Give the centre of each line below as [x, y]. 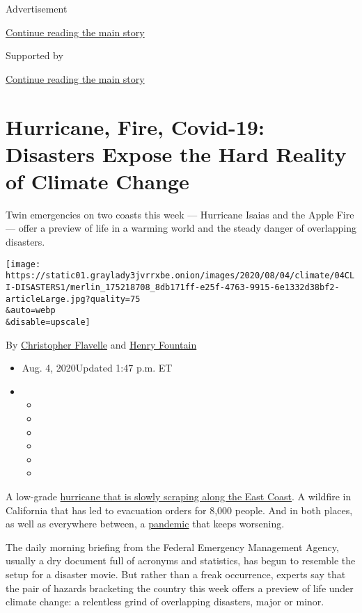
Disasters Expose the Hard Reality [176, 153]
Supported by [34, 55]
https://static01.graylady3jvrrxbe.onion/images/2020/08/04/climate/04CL [180, 276]
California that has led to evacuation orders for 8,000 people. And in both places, [179, 510]
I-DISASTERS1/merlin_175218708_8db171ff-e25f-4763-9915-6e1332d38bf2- [173, 287]
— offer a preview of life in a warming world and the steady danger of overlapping [181, 228]
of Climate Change [97, 181]
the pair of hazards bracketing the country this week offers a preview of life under [180, 588]
